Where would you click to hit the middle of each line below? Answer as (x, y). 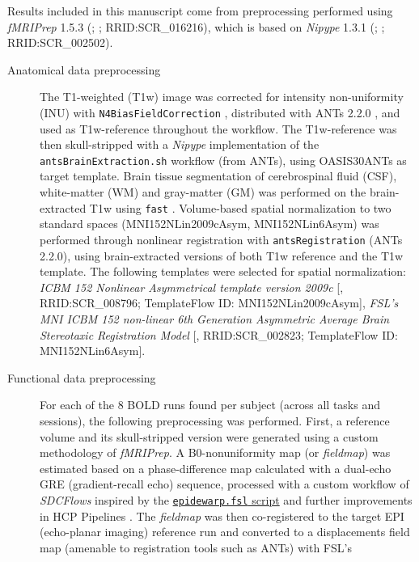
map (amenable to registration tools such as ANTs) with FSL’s (196, 547)
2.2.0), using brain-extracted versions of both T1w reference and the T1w (222, 255)
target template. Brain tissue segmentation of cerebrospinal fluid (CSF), (218, 176)
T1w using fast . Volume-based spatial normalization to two (240, 207)
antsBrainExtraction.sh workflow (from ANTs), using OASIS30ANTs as (223, 160)
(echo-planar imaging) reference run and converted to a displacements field (225, 532)
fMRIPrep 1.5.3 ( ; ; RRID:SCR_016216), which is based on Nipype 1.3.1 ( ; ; (196, 26)
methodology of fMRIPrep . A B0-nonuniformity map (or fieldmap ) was (215, 452)
